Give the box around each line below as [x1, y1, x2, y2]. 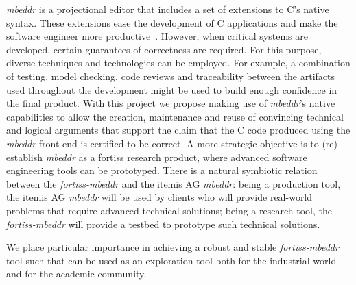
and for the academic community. [6, 267, 147, 281]
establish [6, 149, 43, 164]
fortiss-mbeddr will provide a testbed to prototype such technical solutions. [6, 216, 320, 231]
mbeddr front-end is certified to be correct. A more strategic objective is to [6, 136, 319, 150]
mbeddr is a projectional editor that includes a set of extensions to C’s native [6, 2, 329, 16]
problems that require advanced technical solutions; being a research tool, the [6, 203, 332, 217]
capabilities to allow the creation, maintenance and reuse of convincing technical [6, 109, 344, 123]
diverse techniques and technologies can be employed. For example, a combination [6, 55, 351, 70]
